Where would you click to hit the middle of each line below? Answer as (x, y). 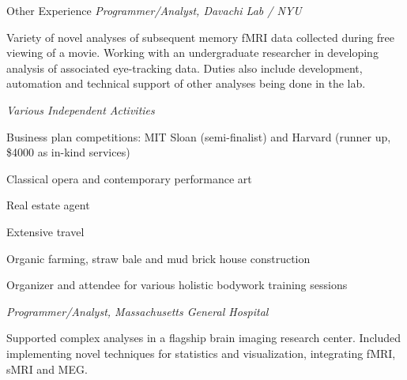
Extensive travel (45, 231)
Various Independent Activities (81, 109)
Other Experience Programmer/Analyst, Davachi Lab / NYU (154, 10)
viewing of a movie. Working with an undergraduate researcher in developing (192, 53)
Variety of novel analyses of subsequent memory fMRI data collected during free (201, 37)
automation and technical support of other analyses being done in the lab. (186, 83)
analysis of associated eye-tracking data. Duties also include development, (185, 68)
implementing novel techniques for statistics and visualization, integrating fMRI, (201, 353)
